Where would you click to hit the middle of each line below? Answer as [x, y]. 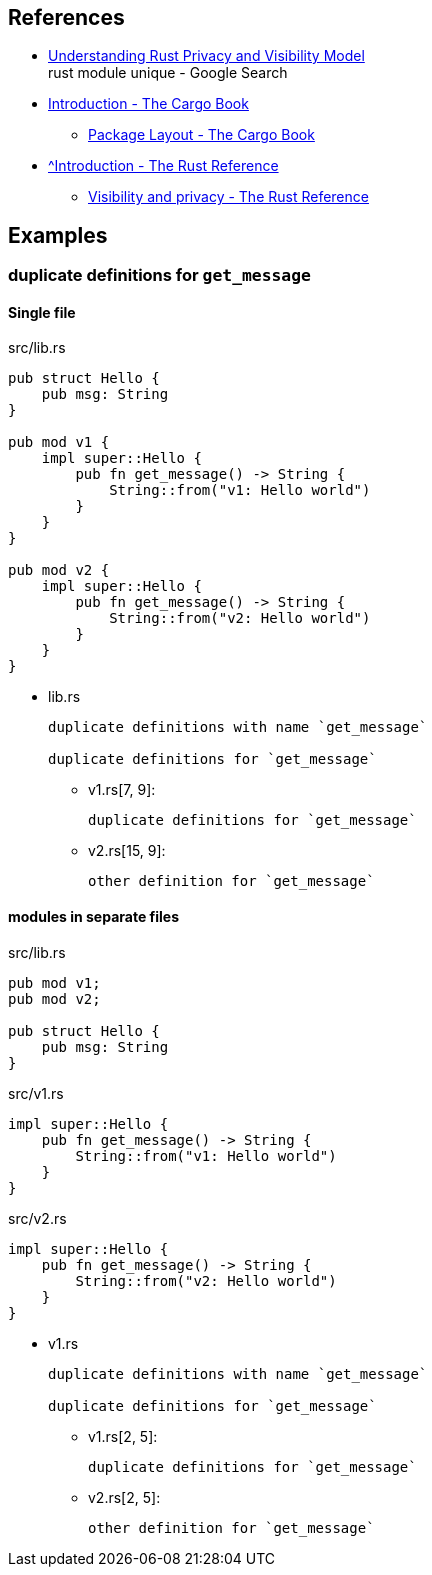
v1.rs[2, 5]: [123, 1436]
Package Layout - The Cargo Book [201, 135]
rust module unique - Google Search [168, 73]
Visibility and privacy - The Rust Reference [228, 197]
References [66, 17]
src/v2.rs [37, 1218]
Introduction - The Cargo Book [148, 104]
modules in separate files [94, 917]
